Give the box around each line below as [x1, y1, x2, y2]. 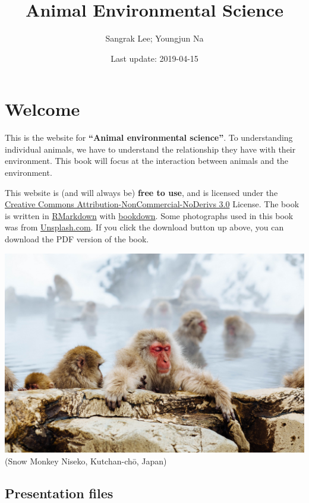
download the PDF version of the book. [5, 233, 149, 245]
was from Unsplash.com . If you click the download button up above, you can [5, 221, 284, 233]
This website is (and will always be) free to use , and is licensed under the [5, 186, 278, 198]
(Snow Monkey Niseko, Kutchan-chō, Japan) [5, 454, 167, 467]
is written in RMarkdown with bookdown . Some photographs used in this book [5, 209, 294, 222]
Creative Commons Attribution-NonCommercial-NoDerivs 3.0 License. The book [5, 198, 299, 210]
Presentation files [5, 483, 113, 502]
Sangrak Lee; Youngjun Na [105, 32, 204, 45]
